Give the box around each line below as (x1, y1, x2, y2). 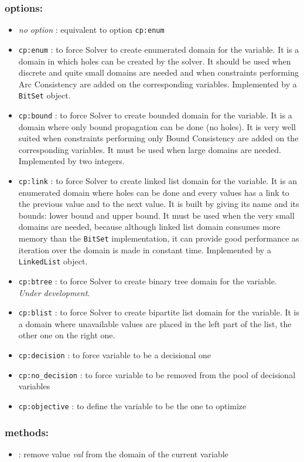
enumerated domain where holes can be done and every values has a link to (18, 186, 289, 198)
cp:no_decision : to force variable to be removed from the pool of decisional (18, 368, 296, 381)
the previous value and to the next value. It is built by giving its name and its (18, 198, 299, 210)
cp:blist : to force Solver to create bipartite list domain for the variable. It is (18, 306, 300, 318)
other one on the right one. (18, 329, 115, 341)
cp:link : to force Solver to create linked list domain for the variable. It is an (18, 175, 297, 186)
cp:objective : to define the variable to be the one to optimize (18, 399, 247, 412)
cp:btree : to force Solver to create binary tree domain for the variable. (18, 274, 277, 287)
